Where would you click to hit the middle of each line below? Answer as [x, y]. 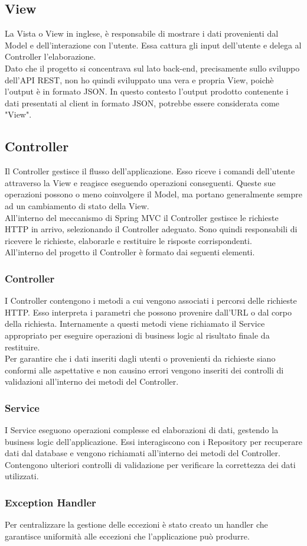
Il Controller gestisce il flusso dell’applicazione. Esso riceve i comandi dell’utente [150, 171]
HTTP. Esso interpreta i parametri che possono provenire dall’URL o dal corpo [148, 312]
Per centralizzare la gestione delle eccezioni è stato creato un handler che [136, 524]
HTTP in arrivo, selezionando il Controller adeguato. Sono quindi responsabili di [151, 229]
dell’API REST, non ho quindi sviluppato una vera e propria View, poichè [139, 79]
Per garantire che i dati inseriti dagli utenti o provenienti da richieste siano [140, 358]
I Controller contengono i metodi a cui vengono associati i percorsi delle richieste [151, 300]
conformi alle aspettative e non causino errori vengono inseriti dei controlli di [144, 370]
